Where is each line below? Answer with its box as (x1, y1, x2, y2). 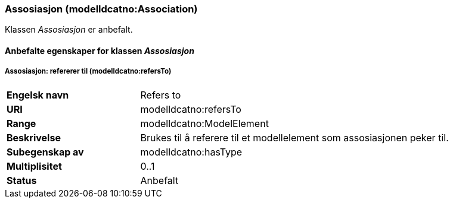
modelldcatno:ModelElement (140, 117, 269, 129)
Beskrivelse (7, 131, 61, 144)
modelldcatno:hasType (140, 145, 243, 158)
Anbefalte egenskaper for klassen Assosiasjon (5, 45, 194, 56)
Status (7, 174, 37, 186)
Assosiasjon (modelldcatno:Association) (5, 3, 198, 15)
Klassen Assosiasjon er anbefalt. (5, 24, 133, 35)
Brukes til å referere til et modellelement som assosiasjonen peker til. (140, 131, 449, 144)
